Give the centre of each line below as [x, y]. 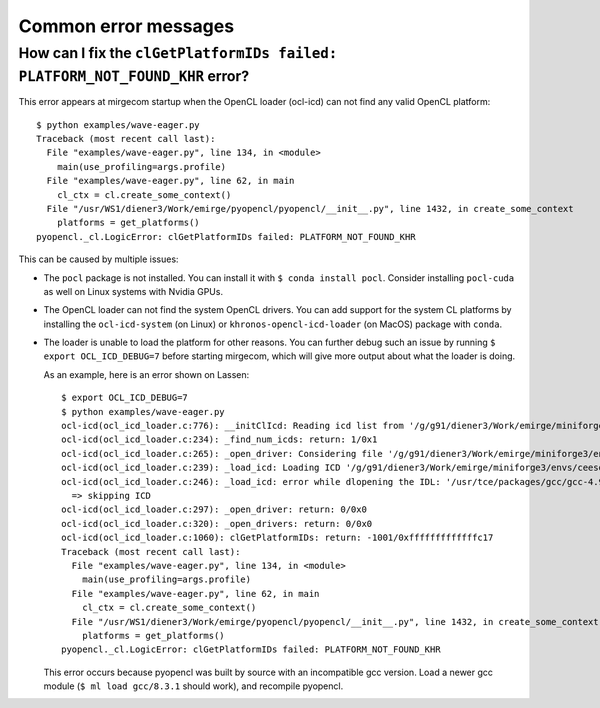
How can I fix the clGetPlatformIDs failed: [178, 53]
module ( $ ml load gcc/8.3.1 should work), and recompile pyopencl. [193, 686]
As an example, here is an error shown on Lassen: [146, 374]
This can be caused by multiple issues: [98, 259]
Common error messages [126, 26]
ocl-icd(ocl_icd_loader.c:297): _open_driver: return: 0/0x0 [214, 509]
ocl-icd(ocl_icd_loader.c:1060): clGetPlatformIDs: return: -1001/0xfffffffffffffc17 [277, 538]
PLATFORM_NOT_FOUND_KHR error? [134, 76]
